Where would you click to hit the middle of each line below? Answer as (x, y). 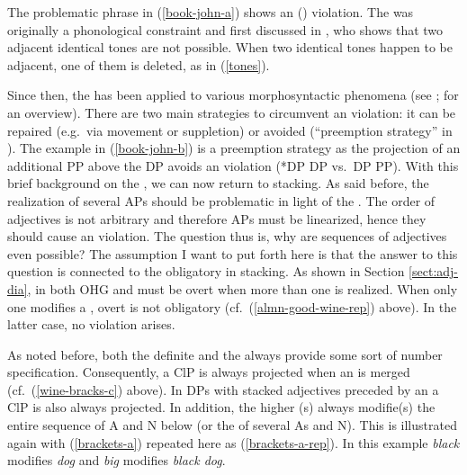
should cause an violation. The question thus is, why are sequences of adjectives (227, 236)
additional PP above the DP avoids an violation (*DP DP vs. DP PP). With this (233, 165)
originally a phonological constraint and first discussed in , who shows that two (225, 29)
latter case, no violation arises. (91, 324)
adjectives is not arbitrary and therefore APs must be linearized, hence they (217, 218)
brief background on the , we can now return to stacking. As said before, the (218, 183)
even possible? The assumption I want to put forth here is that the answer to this (233, 253)
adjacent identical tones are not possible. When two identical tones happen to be (230, 47)
